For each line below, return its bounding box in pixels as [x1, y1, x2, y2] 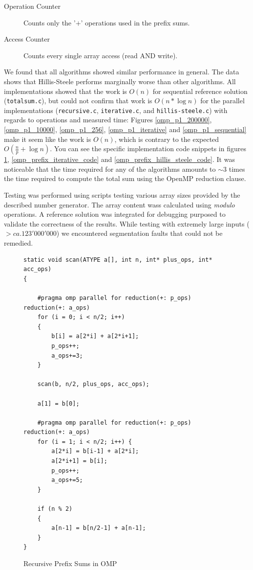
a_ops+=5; [51, 477, 83, 484]
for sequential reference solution [152, 86, 248, 96]
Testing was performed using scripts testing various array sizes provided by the [4, 190, 240, 200]
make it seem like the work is [4, 134, 91, 144]
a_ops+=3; [51, 352, 83, 359]
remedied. [4, 238, 33, 248]
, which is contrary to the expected [114, 134, 219, 144]
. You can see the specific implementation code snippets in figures [50, 143, 246, 154]
